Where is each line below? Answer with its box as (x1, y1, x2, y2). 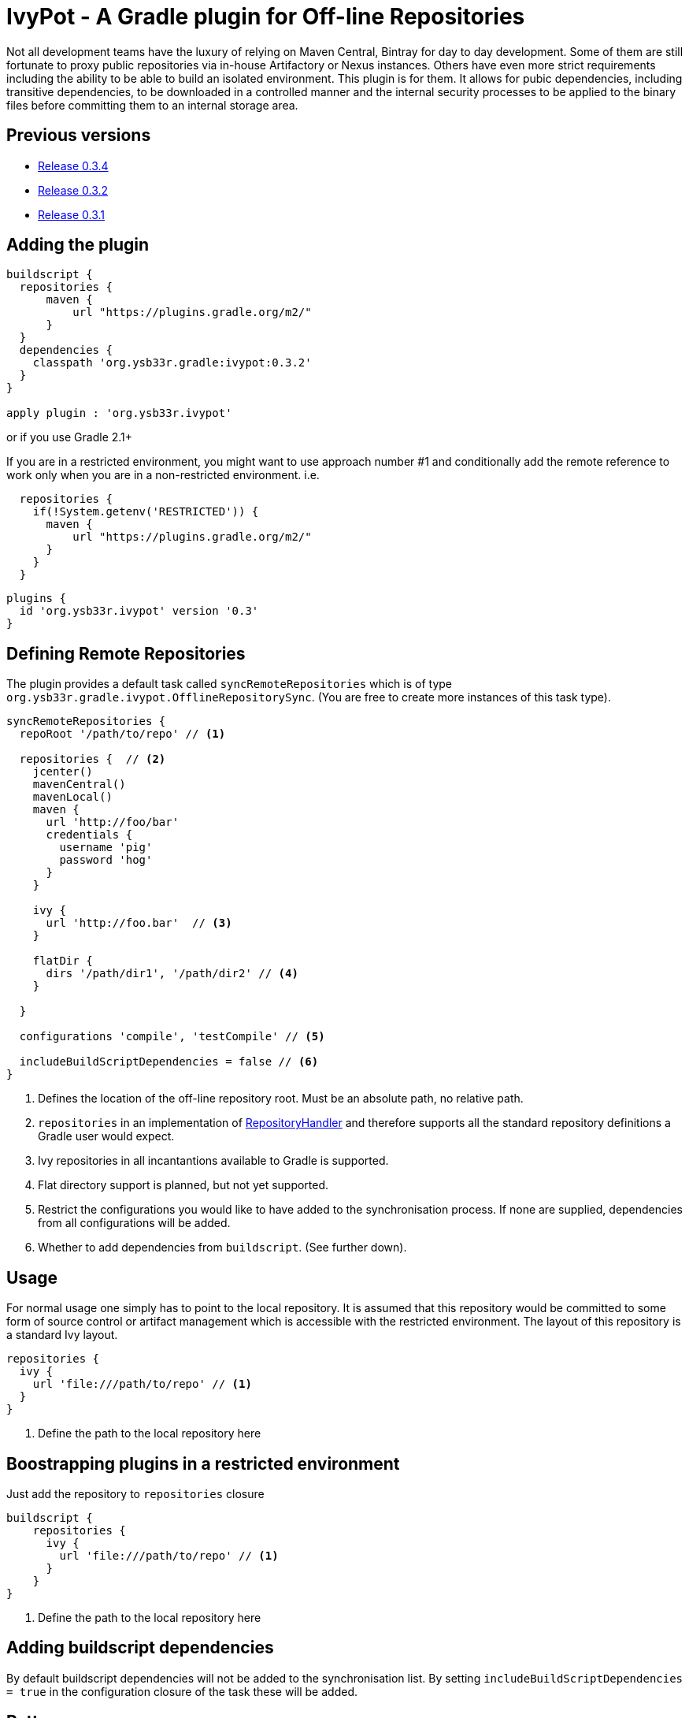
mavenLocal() (32, 790, 113, 804)
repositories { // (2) (19, 753, 166, 766)
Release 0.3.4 (38, 158, 109, 173)
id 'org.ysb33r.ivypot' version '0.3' (19, 604, 259, 618)
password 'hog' (59, 853, 153, 867)
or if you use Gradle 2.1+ (6, 430, 133, 444)
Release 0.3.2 (38, 183, 109, 197)
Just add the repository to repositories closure (6, 1486, 265, 1500)
